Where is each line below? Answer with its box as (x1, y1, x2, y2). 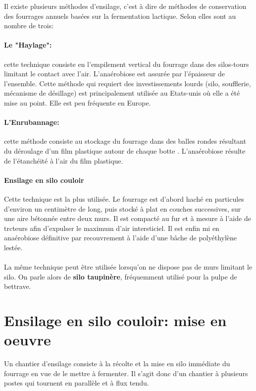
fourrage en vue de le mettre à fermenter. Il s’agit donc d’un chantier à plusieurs (4, 368, 248, 378)
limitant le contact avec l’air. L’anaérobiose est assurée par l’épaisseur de (4, 68, 225, 79)
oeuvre (4, 330, 51, 350)
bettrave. (4, 281, 31, 291)
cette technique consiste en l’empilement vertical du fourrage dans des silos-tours (4, 58, 249, 69)
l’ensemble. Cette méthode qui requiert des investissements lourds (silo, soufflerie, (4, 78, 251, 88)
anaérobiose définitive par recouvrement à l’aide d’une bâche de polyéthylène (4, 232, 237, 243)
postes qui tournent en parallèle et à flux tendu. (4, 378, 149, 388)
